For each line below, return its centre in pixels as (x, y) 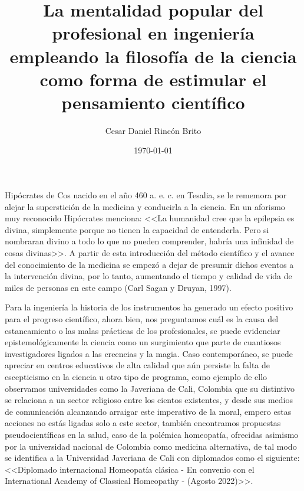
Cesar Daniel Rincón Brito (153, 130)
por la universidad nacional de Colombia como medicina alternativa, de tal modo (151, 446)
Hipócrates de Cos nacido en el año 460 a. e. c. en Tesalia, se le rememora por (146, 195)
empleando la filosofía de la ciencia (153, 56)
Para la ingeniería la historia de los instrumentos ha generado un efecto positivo (149, 307)
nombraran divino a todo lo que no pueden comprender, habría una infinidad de (149, 241)
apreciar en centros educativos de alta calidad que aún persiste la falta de (138, 365)
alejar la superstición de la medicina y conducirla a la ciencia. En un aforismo (145, 206)
